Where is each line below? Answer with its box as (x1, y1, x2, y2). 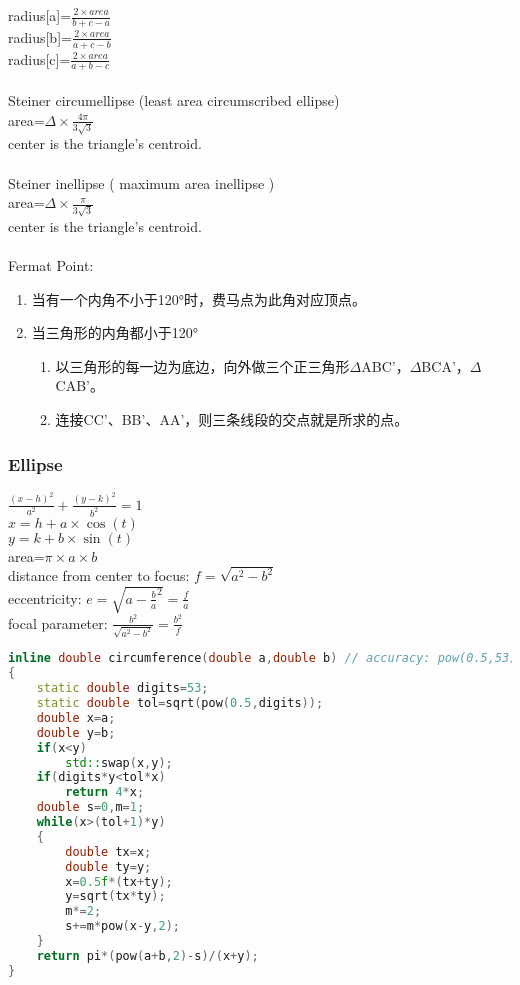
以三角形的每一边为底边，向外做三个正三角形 (55, 355, 350, 376)
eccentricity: (8, 587, 82, 608)
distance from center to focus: (8, 565, 190, 586)
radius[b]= (8, 26, 72, 47)
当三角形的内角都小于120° (31, 322, 199, 343)
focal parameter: (8, 612, 108, 633)
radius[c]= (8, 48, 71, 69)
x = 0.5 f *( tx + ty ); (65, 874, 173, 889)
